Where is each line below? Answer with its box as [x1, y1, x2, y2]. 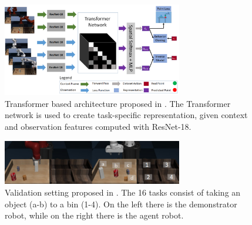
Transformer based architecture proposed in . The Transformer [5, 97, 231, 109]
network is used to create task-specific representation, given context [5, 109, 248, 121]
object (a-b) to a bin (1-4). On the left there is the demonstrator [5, 197, 237, 210]
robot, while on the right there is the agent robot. [5, 209, 184, 221]
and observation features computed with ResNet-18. [5, 120, 191, 132]
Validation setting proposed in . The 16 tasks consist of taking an [5, 186, 241, 199]
